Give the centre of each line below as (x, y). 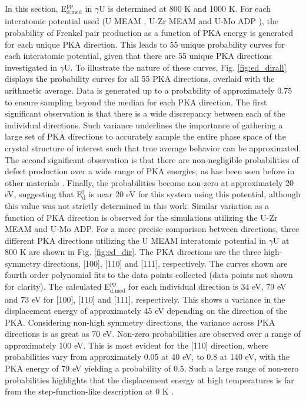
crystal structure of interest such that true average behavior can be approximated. (153, 148)
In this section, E (36, 8)
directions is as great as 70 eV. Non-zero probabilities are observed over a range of (153, 334)
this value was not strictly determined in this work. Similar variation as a (137, 205)
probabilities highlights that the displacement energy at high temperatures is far (149, 380)
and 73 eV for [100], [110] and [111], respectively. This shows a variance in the (145, 299)
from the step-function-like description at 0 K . (89, 391)
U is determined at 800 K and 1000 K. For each (185, 8)
